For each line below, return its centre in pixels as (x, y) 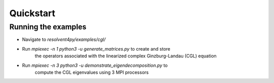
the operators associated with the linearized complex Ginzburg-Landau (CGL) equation (126, 56)
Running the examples (48, 27)
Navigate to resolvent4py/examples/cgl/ (64, 39)
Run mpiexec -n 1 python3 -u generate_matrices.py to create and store (96, 49)
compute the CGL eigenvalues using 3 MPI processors (92, 72)
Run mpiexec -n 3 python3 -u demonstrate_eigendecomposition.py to (95, 65)
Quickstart (32, 13)
